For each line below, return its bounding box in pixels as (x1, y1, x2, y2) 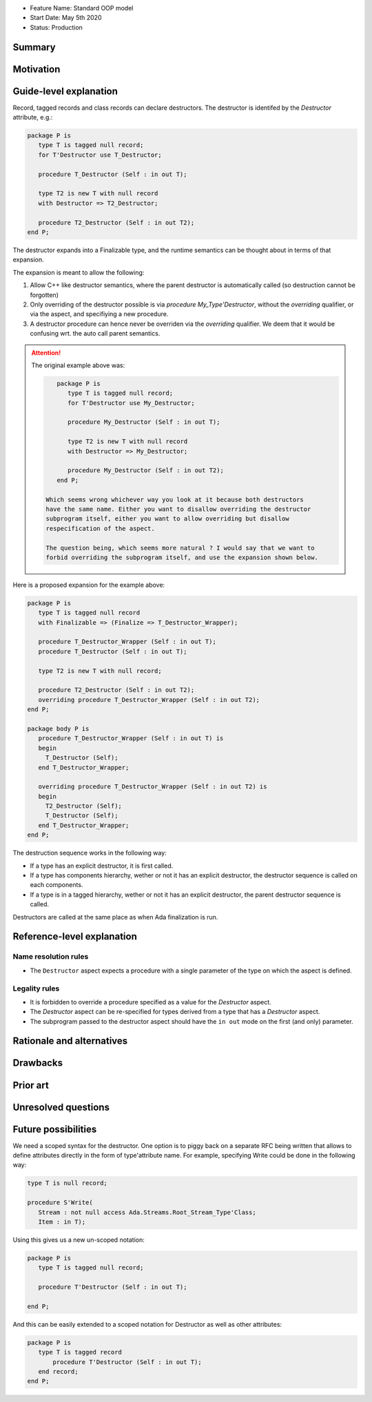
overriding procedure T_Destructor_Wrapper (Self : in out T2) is (38, 783, 267, 790)
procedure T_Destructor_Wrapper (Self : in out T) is (38, 734, 224, 742)
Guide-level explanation (12, 85, 118, 97)
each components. (30, 881, 83, 889)
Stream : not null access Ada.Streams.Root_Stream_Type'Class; (38, 1208, 256, 1216)
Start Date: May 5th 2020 (30, 14, 102, 22)
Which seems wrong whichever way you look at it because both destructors (45, 496, 304, 503)
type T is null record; (27, 1179, 108, 1187)
